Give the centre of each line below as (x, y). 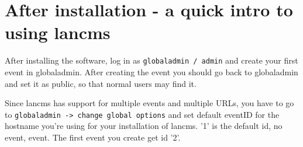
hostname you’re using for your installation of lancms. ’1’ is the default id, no (144, 126)
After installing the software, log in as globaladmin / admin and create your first (151, 60)
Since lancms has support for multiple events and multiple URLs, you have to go (149, 103)
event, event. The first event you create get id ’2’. (93, 137)
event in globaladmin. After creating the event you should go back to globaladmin (151, 71)
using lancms (58, 32)
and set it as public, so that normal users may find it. (101, 83)
